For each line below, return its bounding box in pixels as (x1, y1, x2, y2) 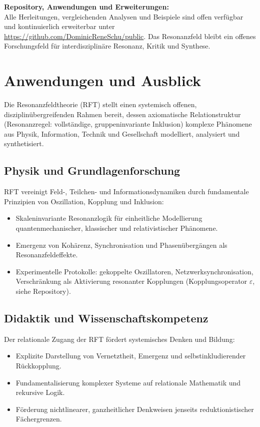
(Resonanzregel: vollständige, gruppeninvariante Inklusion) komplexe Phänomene (4, 119, 252, 129)
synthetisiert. (4, 138, 44, 149)
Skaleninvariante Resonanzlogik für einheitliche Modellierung (15, 213, 202, 223)
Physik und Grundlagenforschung (4, 163, 180, 178)
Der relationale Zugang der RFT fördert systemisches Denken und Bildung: (4, 333, 235, 344)
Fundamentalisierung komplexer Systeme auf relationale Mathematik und (15, 377, 241, 387)
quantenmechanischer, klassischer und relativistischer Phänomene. (15, 223, 218, 233)
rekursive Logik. (15, 387, 65, 397)
